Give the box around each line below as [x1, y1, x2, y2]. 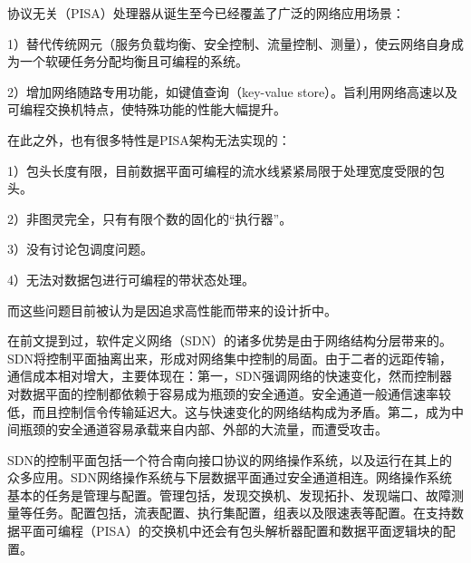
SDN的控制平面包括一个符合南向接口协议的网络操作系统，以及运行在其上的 [7, 450, 452, 469]
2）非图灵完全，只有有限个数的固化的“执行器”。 [7, 209, 293, 228]
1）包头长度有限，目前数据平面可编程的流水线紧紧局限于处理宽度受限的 [7, 160, 432, 180]
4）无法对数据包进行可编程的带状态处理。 [7, 269, 255, 288]
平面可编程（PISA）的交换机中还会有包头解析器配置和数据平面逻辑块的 [19, 521, 443, 540]
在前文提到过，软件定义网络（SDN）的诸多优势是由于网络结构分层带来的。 [7, 331, 452, 350]
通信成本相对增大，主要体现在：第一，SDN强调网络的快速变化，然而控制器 [7, 366, 452, 385]
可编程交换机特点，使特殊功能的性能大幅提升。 [7, 100, 286, 119]
